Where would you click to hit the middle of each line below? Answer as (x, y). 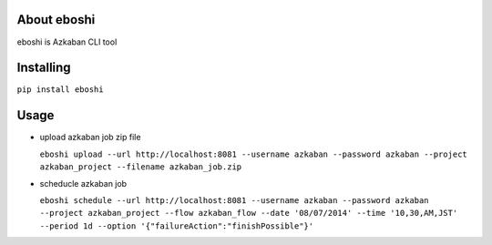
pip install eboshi (60, 90)
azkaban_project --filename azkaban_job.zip (141, 167)
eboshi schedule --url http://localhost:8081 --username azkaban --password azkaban (234, 200)
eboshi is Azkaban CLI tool (67, 42)
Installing (44, 68)
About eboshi (56, 20)
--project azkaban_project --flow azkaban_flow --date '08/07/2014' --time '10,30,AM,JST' (249, 213)
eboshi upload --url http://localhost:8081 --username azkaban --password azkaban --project (254, 154)
